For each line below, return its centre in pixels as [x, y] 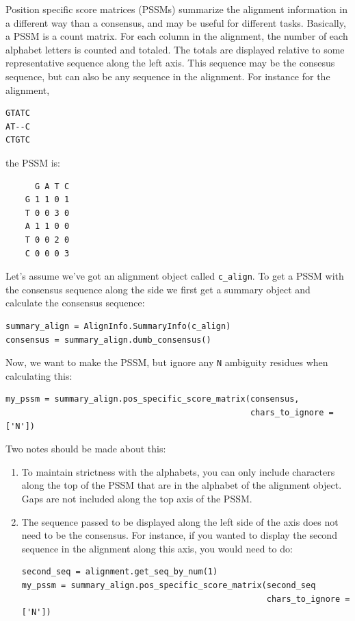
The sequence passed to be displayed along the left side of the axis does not [180, 521]
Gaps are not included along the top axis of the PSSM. [137, 498]
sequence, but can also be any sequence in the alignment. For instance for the [168, 76]
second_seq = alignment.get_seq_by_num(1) [120, 572]
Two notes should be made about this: [86, 449]
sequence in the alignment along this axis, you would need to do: [157, 548]
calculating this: [39, 375]
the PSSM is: [33, 162]
